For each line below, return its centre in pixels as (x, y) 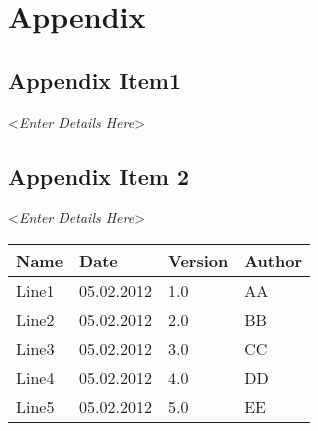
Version (198, 260)
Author (273, 260)
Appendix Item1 (94, 79)
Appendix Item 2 (98, 175)
